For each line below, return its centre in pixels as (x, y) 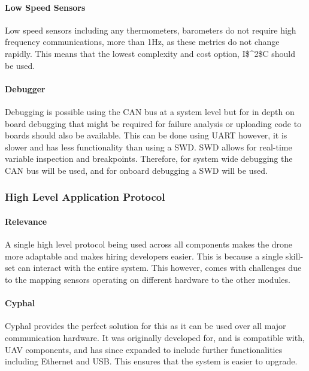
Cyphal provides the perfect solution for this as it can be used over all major (146, 326)
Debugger (25, 88)
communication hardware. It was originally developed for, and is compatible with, (155, 337)
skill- (294, 256)
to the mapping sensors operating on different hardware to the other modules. (148, 279)
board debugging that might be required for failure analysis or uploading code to (153, 123)
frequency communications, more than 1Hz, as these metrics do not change (142, 42)
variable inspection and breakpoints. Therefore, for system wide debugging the (149, 159)
